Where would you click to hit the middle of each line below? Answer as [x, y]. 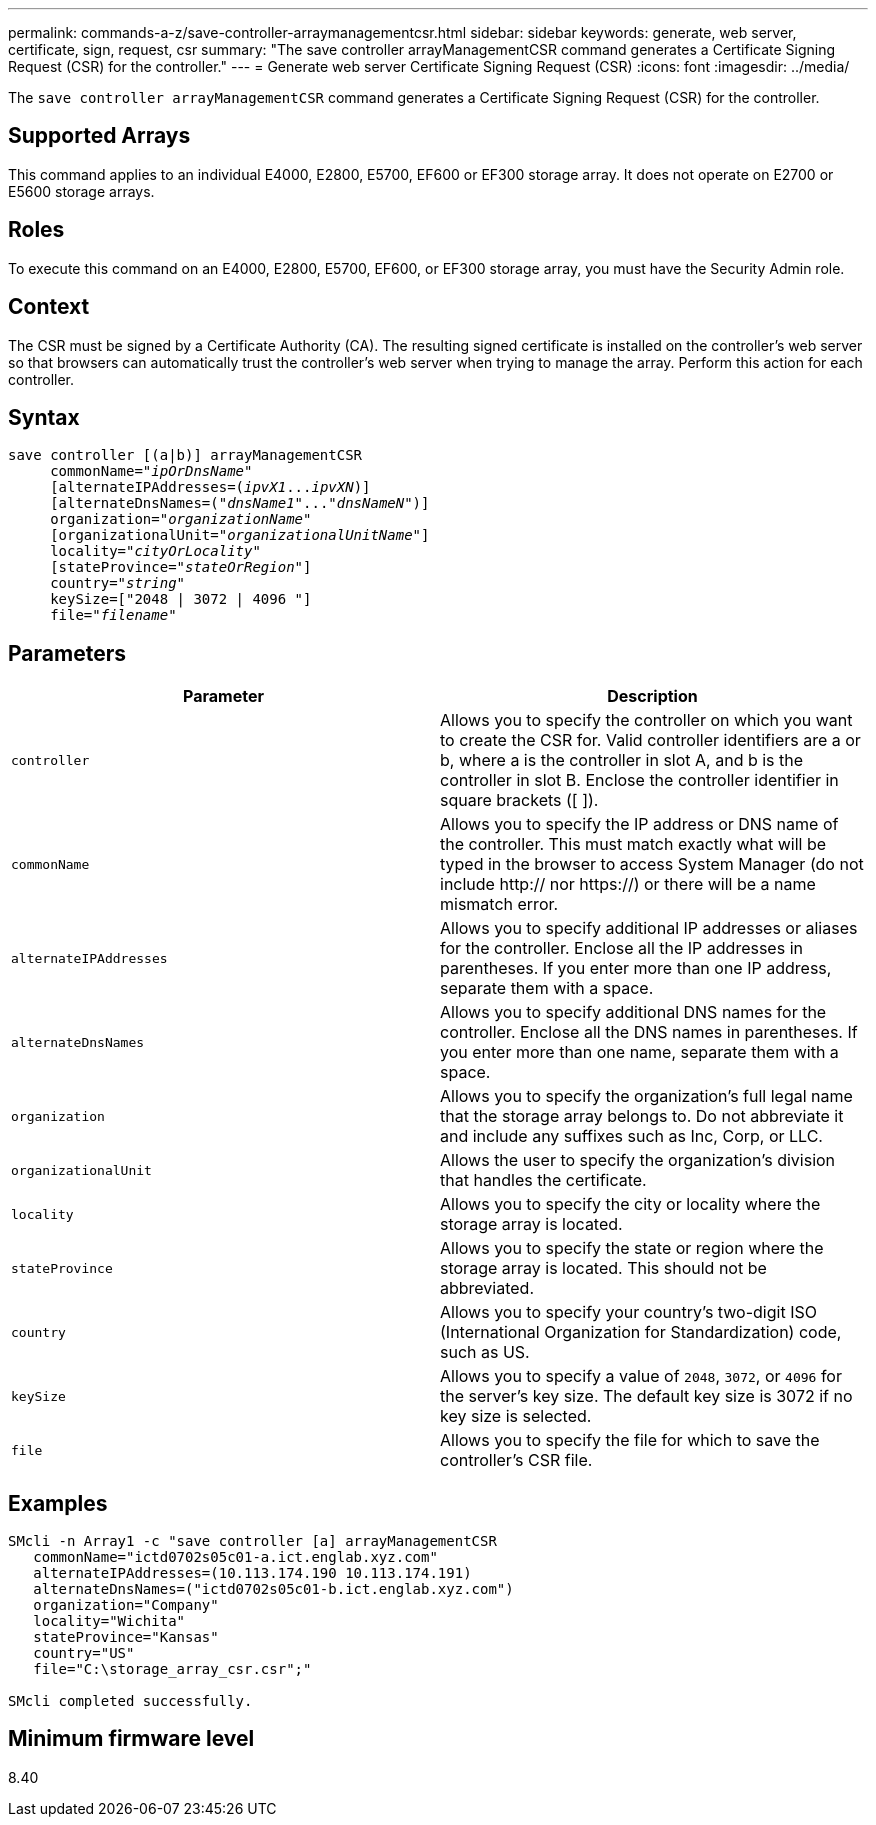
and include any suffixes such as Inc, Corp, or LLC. [631, 1136]
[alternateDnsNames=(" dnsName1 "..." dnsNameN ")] [240, 503]
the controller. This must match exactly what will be [633, 844]
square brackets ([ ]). [519, 800]
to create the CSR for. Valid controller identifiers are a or [650, 740]
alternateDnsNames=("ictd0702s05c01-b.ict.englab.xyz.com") [273, 1589]
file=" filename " [113, 615]
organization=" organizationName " [181, 519]
